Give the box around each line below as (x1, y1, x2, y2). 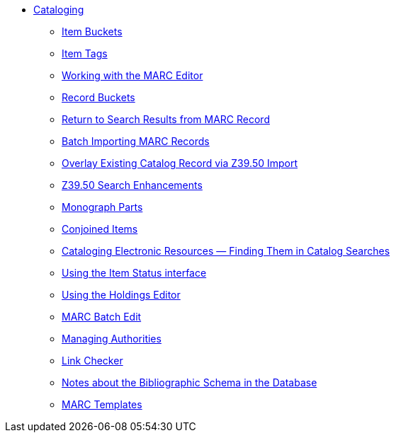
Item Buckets (62, 25, 123, 38)
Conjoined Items (62, 223, 138, 235)
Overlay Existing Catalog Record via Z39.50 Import (62, 157, 298, 169)
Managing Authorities (62, 333, 162, 345)
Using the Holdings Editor (62, 289, 181, 301)
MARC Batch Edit (62, 311, 142, 323)
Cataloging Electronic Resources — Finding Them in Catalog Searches (62, 245, 390, 257)
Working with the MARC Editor (62, 69, 203, 81)
